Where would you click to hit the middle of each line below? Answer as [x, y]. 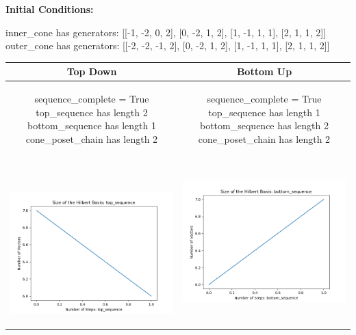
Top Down [92, 71]
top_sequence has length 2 [92, 112]
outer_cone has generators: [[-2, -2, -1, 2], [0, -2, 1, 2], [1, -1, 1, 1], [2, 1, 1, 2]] [168, 45]
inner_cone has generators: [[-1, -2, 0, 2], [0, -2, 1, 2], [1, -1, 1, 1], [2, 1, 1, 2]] [166, 32]
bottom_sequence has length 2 [264, 125]
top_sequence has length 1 [264, 112]
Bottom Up [264, 71]
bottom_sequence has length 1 [92, 125]
